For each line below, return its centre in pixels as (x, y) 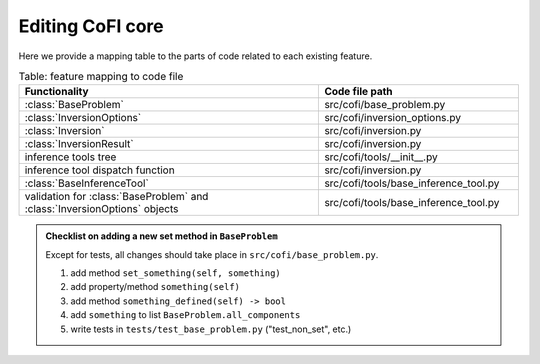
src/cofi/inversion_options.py (393, 118)
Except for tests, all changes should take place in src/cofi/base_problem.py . (212, 254)
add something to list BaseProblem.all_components (185, 315)
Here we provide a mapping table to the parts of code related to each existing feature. (195, 56)
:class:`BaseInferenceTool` (86, 183)
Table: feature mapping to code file (101, 77)
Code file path (359, 92)
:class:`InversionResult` (79, 144)
